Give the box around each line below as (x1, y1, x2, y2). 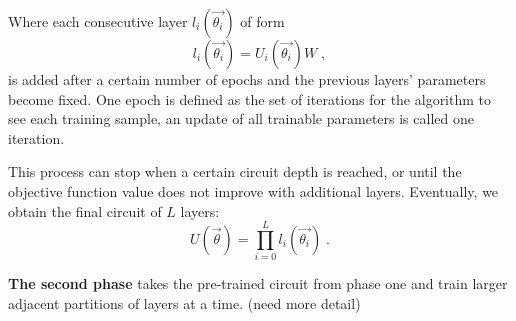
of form (240, 11, 285, 31)
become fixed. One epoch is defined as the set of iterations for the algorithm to (8, 88, 492, 109)
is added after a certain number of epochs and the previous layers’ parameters (8, 69, 486, 89)
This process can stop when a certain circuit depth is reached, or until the (8, 161, 462, 182)
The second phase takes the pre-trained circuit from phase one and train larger (8, 273, 508, 294)
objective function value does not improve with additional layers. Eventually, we (8, 180, 499, 201)
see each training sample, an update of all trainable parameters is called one (8, 108, 474, 129)
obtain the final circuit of (8, 200, 162, 221)
